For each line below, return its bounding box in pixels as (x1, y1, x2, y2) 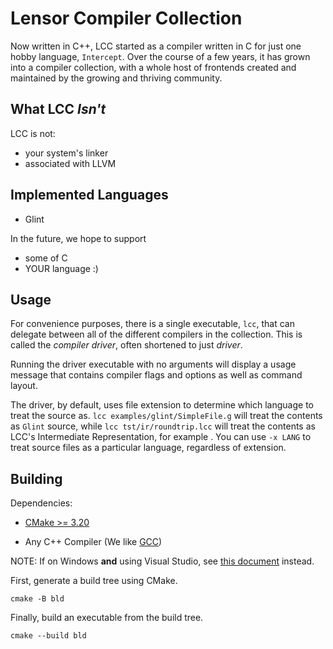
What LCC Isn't (10, 101, 107, 118)
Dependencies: (10, 497, 73, 509)
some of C (24, 252, 68, 264)
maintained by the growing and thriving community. (10, 72, 223, 84)
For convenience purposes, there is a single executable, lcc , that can (10, 318, 295, 330)
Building (10, 470, 63, 487)
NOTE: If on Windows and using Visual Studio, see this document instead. (10, 555, 315, 567)
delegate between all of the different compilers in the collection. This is (10, 328, 303, 341)
